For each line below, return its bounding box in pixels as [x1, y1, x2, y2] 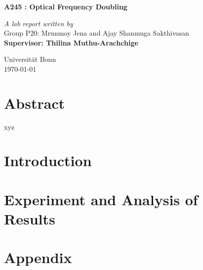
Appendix [4, 247, 72, 268]
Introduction [4, 150, 92, 171]
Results [4, 209, 55, 229]
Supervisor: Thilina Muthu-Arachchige [4, 37, 138, 47]
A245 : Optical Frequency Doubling [4, 1, 127, 11]
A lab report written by [4, 18, 73, 28]
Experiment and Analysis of [4, 189, 198, 209]
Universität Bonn [4, 54, 56, 64]
